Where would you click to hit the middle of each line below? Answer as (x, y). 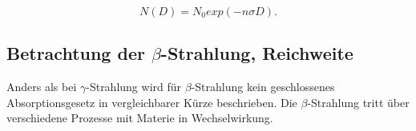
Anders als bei (42, 87)
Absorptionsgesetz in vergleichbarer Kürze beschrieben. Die (152, 102)
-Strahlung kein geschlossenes (263, 87)
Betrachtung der (76, 53)
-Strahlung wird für (134, 87)
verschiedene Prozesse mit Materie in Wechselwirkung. (140, 118)
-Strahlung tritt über (358, 102)
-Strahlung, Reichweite (257, 53)
